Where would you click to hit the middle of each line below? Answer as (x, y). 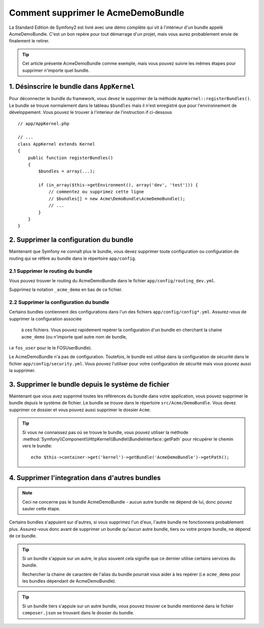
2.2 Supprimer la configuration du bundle (59, 302)
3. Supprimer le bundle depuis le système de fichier (89, 384)
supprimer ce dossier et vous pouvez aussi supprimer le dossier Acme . (80, 410)
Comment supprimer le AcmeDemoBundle (97, 13)
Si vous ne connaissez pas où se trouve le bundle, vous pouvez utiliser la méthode (105, 432)
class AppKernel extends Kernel (56, 144)
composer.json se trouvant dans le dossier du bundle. (78, 613)
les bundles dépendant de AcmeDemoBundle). (69, 581)
